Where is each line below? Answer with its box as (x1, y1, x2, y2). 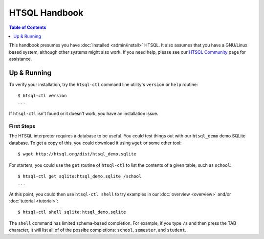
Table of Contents (9, 24, 46, 30)
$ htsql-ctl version (18, 93, 67, 99)
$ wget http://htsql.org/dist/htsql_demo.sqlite (18, 152, 136, 157)
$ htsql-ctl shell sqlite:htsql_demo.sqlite (18, 209, 127, 215)
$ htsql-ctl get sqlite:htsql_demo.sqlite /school (18, 174, 142, 179)
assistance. (9, 56, 32, 62)
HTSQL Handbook (9, 7, 84, 18)
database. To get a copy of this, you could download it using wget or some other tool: (9, 140, 182, 146)
